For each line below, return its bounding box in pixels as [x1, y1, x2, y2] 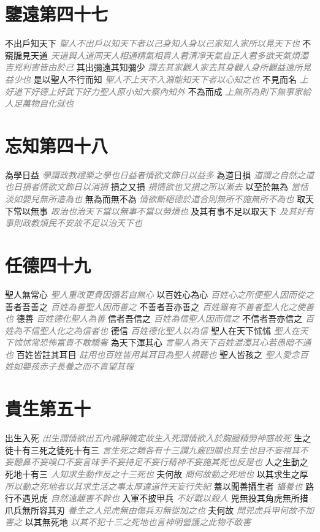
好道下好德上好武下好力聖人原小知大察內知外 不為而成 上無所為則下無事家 [5, 85, 303, 97]
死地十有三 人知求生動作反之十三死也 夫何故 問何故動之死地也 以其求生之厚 [5, 467, 308, 480]
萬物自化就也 [21, 97, 74, 110]
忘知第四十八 [5, 132, 109, 158]
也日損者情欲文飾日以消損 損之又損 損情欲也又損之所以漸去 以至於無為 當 [5, 180, 300, 193]
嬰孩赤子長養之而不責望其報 [21, 360, 134, 373]
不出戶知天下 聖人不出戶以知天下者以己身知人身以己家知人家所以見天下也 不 [5, 37, 311, 50]
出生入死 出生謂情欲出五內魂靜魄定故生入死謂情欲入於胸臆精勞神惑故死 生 [5, 431, 303, 444]
